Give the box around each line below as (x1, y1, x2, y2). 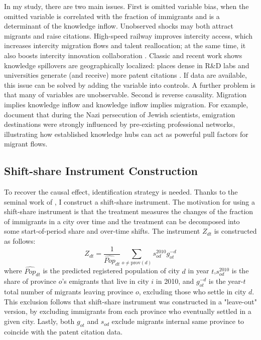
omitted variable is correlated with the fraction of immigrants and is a (4, 11, 220, 21)
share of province (4, 276, 56, 286)
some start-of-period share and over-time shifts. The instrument (4, 226, 200, 236)
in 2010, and (156, 276, 194, 286)
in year (188, 265, 209, 276)
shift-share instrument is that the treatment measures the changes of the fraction (4, 206, 253, 217)
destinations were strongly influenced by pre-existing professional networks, (4, 119, 235, 129)
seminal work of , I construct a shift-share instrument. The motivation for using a (4, 196, 255, 207)
